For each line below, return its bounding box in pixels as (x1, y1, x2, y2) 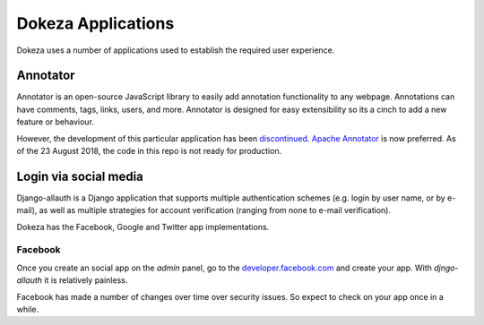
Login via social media (16, 168, 143, 184)
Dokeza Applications (16, 13, 175, 33)
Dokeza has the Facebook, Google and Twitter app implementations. (16, 221, 270, 232)
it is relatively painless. (44, 275, 128, 286)
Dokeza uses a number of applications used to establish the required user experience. (16, 45, 335, 56)
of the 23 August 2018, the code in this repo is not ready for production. (16, 146, 282, 157)
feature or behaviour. (16, 116, 94, 127)
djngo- (433, 262, 459, 273)
